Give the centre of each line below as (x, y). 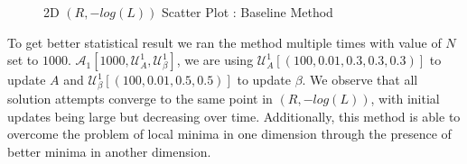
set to (23, 60)
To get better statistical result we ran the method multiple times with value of (224, 42)
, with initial (405, 98)
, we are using (215, 60)
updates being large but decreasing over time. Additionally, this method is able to (234, 116)
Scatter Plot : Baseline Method (247, 12)
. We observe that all (360, 80)
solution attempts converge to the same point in (140, 98)
